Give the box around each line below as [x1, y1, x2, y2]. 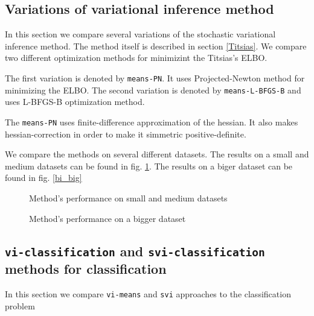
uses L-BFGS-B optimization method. [5, 95, 145, 108]
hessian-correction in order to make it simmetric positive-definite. [5, 127, 246, 140]
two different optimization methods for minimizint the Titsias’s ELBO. [5, 51, 268, 64]
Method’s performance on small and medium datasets [29, 191, 228, 204]
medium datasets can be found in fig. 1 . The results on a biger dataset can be [5, 159, 293, 172]
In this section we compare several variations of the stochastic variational [5, 28, 276, 40]
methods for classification [5, 259, 167, 278]
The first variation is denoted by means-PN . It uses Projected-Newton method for [5, 71, 305, 84]
